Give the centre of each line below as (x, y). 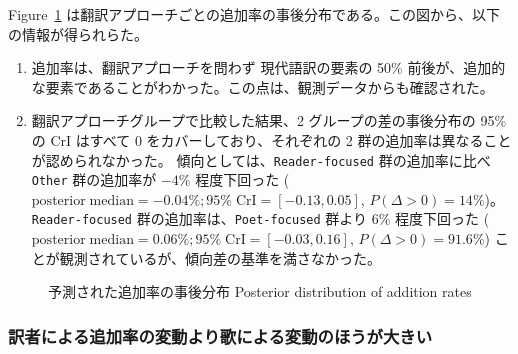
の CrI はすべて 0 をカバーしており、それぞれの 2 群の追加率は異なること (271, 139)
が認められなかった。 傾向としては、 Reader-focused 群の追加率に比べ (261, 159)
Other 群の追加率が (94, 179)
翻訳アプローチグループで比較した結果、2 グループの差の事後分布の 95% (269, 120)
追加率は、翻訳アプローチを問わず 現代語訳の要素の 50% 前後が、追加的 (268, 67)
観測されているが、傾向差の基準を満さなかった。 (220, 257)
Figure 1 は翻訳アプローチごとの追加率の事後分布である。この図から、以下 (254, 14)
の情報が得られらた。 (78, 33)
